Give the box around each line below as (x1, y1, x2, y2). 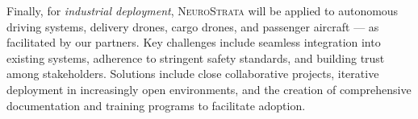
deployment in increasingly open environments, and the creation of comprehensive (6, 80, 412, 97)
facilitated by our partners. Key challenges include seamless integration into (6, 34, 381, 51)
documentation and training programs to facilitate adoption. (6, 96, 306, 113)
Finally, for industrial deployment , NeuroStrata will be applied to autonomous (6, 2, 399, 18)
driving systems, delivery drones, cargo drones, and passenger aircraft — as (6, 18, 379, 35)
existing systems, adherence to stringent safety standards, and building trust (6, 49, 385, 66)
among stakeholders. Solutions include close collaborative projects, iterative (6, 65, 379, 82)
